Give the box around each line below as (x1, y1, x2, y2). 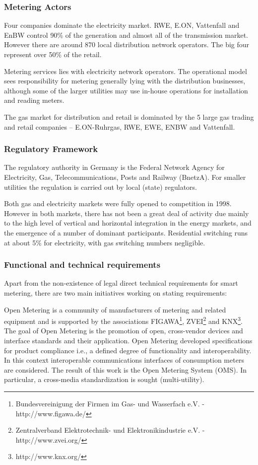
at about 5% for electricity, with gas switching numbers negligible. (4, 237, 205, 247)
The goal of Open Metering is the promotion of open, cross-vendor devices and (4, 325, 243, 336)
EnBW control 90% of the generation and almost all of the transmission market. (4, 29, 249, 40)
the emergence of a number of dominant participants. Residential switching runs (4, 227, 248, 237)
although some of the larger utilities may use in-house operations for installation (4, 85, 248, 95)
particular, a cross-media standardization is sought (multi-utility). (4, 374, 204, 385)
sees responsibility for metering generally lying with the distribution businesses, (4, 76, 246, 86)
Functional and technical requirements (4, 258, 161, 271)
